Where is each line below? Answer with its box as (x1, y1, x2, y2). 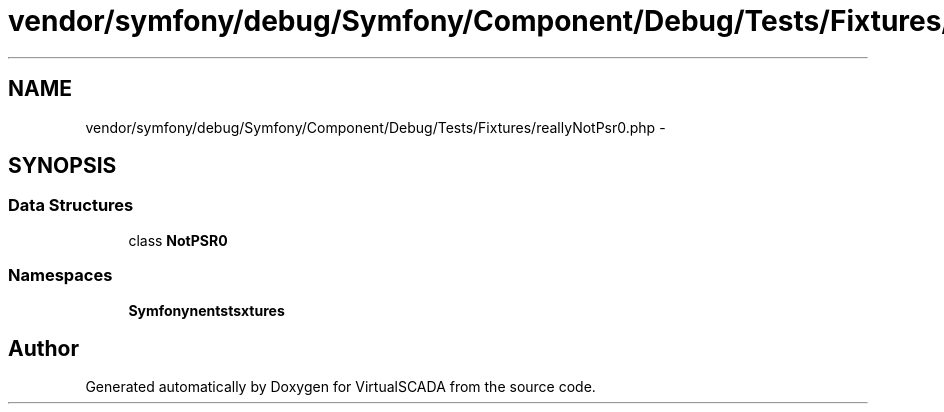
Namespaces (8, 265, 113, 286)
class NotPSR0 (128, 231, 228, 249)
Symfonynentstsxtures (128, 301, 285, 319)
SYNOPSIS (8, 153, 117, 179)
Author (8, 335, 79, 361)
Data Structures (8, 195, 134, 216)
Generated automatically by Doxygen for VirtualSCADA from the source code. (85, 378, 596, 396)
